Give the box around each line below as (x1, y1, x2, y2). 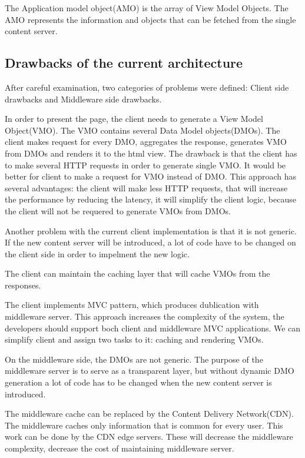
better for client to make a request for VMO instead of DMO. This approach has (5, 170, 296, 182)
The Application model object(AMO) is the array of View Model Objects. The (5, 2, 289, 14)
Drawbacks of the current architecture (5, 54, 243, 72)
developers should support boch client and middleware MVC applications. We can (5, 321, 301, 334)
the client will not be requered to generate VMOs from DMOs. (5, 204, 231, 217)
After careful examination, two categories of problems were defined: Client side (5, 81, 289, 93)
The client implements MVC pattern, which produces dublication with (5, 298, 259, 311)
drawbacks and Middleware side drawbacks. (5, 92, 162, 105)
